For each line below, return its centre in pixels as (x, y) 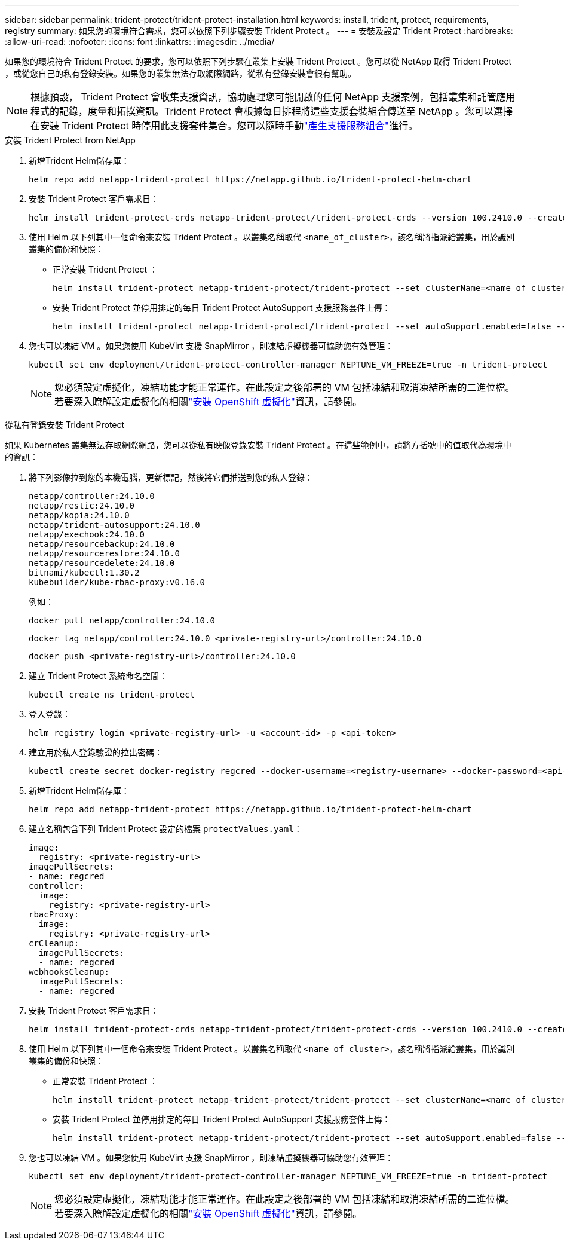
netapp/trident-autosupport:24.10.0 (114, 525)
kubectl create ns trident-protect (112, 695)
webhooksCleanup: (69, 972)
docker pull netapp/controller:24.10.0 (122, 620)
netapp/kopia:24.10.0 (79, 515)
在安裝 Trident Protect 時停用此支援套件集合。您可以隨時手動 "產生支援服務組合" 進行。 (224, 126)
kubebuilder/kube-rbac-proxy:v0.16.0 (117, 582)
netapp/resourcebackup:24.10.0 (102, 544)
